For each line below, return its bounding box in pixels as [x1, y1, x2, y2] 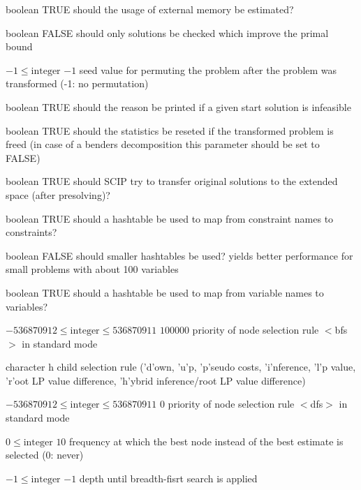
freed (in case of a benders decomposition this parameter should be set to [6, 137, 320, 151]
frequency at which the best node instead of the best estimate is [69, 433, 344, 448]
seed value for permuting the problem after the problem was [79, 62, 337, 77]
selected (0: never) [6, 447, 84, 462]
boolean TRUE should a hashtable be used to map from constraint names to [6, 211, 334, 225]
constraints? [6, 225, 57, 239]
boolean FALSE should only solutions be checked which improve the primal [6, 25, 329, 40]
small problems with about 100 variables [6, 262, 179, 276]
